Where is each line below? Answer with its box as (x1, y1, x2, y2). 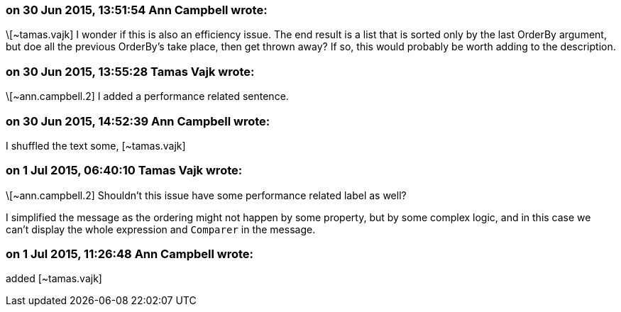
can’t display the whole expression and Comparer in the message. (6, 223, 316, 235)
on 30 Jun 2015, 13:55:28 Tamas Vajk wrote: (6, 64, 255, 79)
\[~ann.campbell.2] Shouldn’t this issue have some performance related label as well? (6, 189, 407, 201)
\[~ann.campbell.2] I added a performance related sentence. (6, 90, 289, 103)
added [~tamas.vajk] (6, 272, 102, 285)
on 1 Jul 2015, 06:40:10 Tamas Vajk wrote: (6, 163, 243, 178)
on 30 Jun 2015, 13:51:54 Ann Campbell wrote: (6, 3, 268, 17)
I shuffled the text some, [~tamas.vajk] (6, 139, 186, 152)
